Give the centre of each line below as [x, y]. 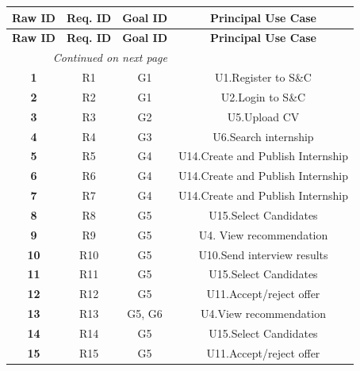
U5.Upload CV [263, 116]
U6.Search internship [263, 136]
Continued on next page [110, 57]
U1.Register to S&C [263, 77]
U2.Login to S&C [263, 96]
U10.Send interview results [263, 254]
